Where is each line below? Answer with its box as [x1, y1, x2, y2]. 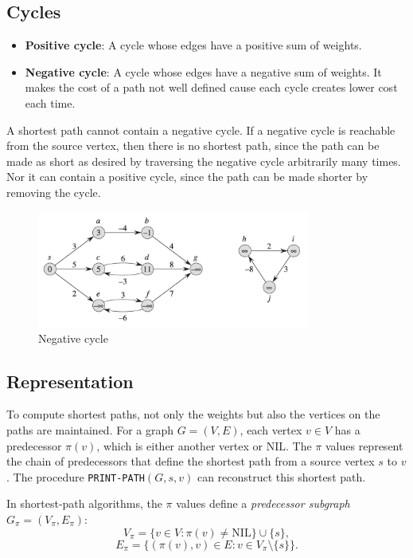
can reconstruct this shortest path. [197, 468, 366, 485]
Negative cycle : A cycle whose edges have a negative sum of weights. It [25, 63, 382, 80]
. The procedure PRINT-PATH [6, 468, 145, 485]
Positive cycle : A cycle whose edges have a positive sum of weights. [25, 37, 362, 53]
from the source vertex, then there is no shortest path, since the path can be [6, 137, 380, 154]
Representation [6, 368, 134, 393]
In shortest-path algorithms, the [6, 495, 162, 512]
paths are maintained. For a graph [6, 421, 174, 438]
